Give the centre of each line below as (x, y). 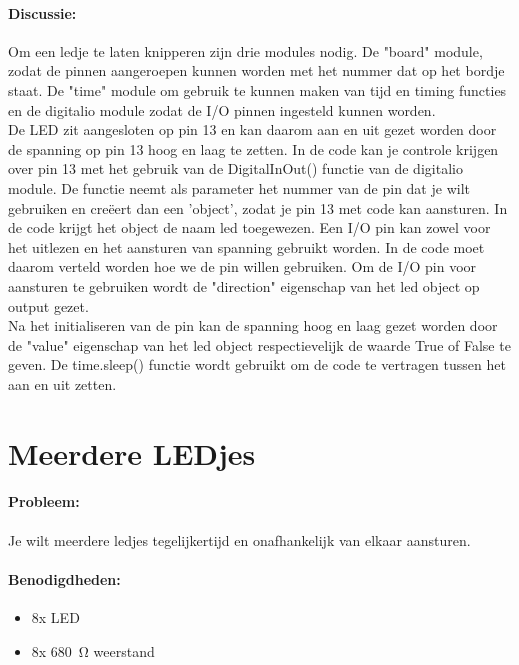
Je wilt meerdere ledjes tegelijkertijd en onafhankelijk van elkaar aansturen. (239, 539)
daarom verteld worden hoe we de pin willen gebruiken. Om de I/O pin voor (242, 266)
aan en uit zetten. (62, 383)
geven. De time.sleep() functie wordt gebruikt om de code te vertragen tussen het (257, 364)
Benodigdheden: (64, 578)
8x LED (55, 617)
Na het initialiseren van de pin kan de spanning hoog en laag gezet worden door (253, 325)
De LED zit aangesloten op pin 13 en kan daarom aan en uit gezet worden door (252, 129)
